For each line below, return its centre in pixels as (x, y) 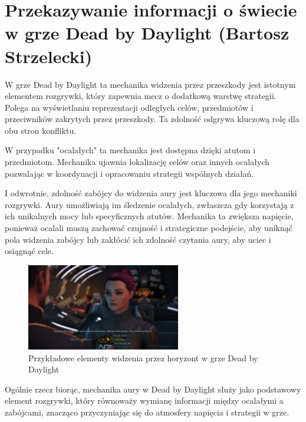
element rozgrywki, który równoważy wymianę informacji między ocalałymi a (144, 400)
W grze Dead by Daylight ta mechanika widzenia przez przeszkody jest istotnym (150, 84)
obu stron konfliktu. (41, 130)
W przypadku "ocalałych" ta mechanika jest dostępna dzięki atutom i (130, 150)
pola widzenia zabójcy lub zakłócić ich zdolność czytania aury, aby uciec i (138, 239)
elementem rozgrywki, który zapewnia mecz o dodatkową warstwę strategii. (141, 96)
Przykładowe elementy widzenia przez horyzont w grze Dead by (143, 357)
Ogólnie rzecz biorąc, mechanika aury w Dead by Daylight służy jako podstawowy (153, 389)
